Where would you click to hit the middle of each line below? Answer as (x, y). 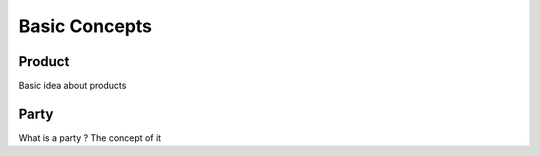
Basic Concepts (85, 26)
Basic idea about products (72, 86)
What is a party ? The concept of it (90, 137)
